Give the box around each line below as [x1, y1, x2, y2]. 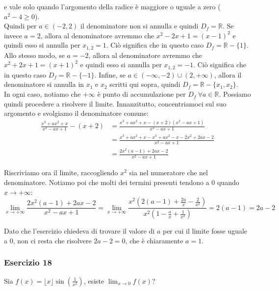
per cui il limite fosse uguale [162, 226, 248, 236]
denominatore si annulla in [4, 79, 84, 89]
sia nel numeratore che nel [129, 167, 208, 178]
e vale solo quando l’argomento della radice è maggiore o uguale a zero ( [4, 1, 221, 11]
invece [4, 30, 22, 40]
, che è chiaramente [125, 235, 183, 245]
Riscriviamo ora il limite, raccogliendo [4, 167, 118, 178]
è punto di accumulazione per [97, 89, 186, 99]
